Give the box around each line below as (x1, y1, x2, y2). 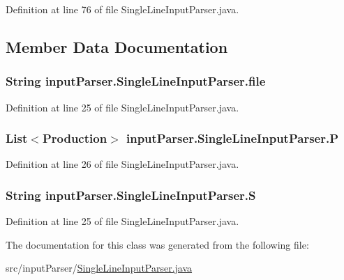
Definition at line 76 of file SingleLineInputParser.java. (6, 2, 239, 16)
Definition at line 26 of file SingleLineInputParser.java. (6, 157, 239, 171)
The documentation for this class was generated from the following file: (6, 237, 309, 251)
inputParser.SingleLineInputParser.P (126, 130, 339, 147)
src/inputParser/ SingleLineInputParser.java (6, 260, 193, 275)
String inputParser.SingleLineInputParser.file (6, 72, 266, 90)
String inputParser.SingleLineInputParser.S (6, 186, 256, 203)
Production (42, 130, 107, 147)
